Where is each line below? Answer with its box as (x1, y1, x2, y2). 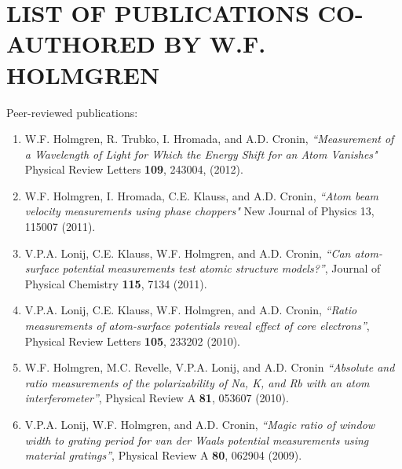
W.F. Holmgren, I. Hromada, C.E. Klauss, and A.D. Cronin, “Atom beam (24, 187, 379, 203)
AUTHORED (6, 27, 156, 60)
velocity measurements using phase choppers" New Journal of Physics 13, (24, 203, 375, 219)
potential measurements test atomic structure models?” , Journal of (62, 260, 381, 277)
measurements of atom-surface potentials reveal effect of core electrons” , (24, 317, 370, 334)
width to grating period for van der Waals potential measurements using (24, 431, 369, 448)
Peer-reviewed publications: (6, 104, 138, 120)
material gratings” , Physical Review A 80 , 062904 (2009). (24, 447, 302, 464)
